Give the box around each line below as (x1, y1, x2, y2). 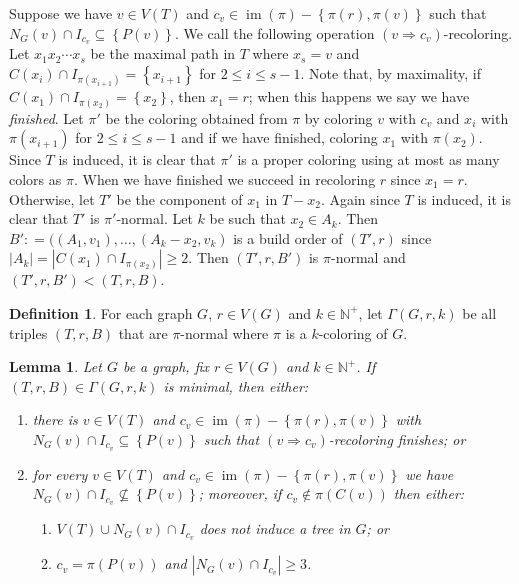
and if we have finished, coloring (181, 127, 378, 148)
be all (462, 302, 497, 323)
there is (32, 409, 78, 430)
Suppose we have (9, 3, 113, 23)
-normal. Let (116, 208, 193, 229)
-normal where (180, 322, 269, 343)
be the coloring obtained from (105, 107, 288, 128)
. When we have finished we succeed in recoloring (73, 168, 376, 189)
